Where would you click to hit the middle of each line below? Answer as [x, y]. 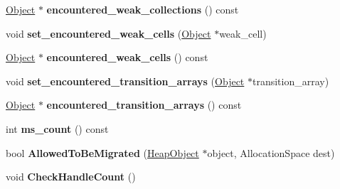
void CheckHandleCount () [71, 177]
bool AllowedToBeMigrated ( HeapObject [102, 152]
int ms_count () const [57, 128]
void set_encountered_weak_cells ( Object [108, 33]
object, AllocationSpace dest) [271, 152]
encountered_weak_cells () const [127, 57]
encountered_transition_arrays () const [144, 105]
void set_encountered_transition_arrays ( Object [125, 81]
